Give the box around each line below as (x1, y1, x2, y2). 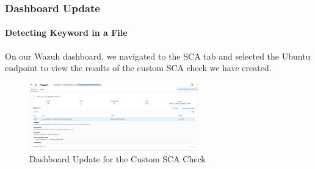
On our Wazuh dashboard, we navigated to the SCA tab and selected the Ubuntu (5, 49, 311, 62)
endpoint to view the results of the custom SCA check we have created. (5, 61, 272, 74)
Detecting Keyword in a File (5, 26, 128, 39)
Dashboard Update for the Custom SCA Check (29, 153, 206, 165)
